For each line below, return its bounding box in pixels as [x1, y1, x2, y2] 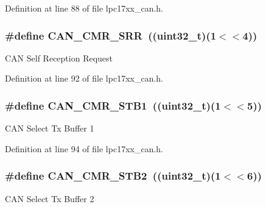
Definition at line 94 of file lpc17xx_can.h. [5, 142, 164, 155]
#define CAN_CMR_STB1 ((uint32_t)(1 [5, 97, 221, 113]
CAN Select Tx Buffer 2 [5, 192, 94, 205]
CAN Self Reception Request [5, 51, 113, 64]
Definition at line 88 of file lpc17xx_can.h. [5, 2, 164, 14]
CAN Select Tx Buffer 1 [5, 122, 94, 135]
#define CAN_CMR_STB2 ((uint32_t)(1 [5, 168, 221, 183]
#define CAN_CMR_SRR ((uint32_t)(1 [5, 27, 217, 43]
